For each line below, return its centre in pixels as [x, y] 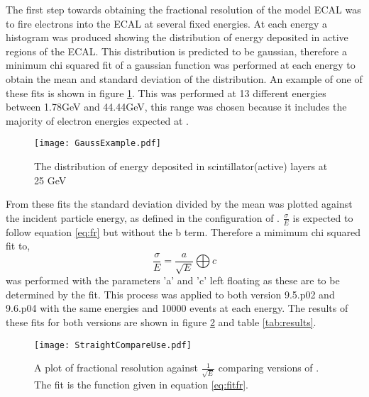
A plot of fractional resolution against [116, 368]
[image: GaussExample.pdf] [98, 144]
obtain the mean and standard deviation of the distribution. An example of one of [184, 78]
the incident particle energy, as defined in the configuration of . [143, 217]
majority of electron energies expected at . [98, 120]
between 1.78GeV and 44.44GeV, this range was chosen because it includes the [176, 107]
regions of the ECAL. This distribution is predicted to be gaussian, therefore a [176, 51]
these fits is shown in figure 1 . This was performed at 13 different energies [166, 93]
